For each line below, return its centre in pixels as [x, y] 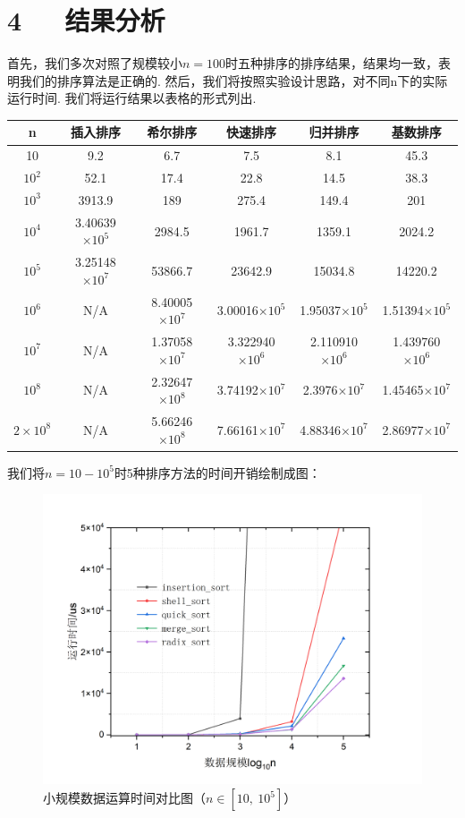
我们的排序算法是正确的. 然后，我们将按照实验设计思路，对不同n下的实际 [233, 80]
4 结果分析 [86, 20]
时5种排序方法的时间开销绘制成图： [217, 472]
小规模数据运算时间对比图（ [124, 798]
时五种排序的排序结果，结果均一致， [332, 63]
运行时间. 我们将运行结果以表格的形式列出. [132, 98]
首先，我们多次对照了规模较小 [95, 63]
